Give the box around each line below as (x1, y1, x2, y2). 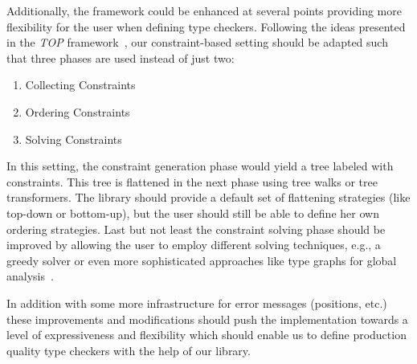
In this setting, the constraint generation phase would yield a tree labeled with (6, 157, 394, 174)
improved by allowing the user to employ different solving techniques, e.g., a (6, 236, 381, 253)
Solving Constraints (25, 130, 122, 147)
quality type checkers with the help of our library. (6, 342, 251, 358)
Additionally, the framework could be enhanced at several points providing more (6, 2, 402, 18)
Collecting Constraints (25, 76, 136, 93)
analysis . (6, 268, 54, 284)
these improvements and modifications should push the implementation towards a (6, 310, 408, 327)
